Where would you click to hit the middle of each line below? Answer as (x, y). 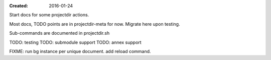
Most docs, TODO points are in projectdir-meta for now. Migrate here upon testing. (95, 24)
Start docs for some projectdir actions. (49, 15)
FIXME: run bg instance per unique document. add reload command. (80, 51)
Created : (19, 6)
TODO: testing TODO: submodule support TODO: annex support (75, 42)
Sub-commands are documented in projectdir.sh (59, 33)
